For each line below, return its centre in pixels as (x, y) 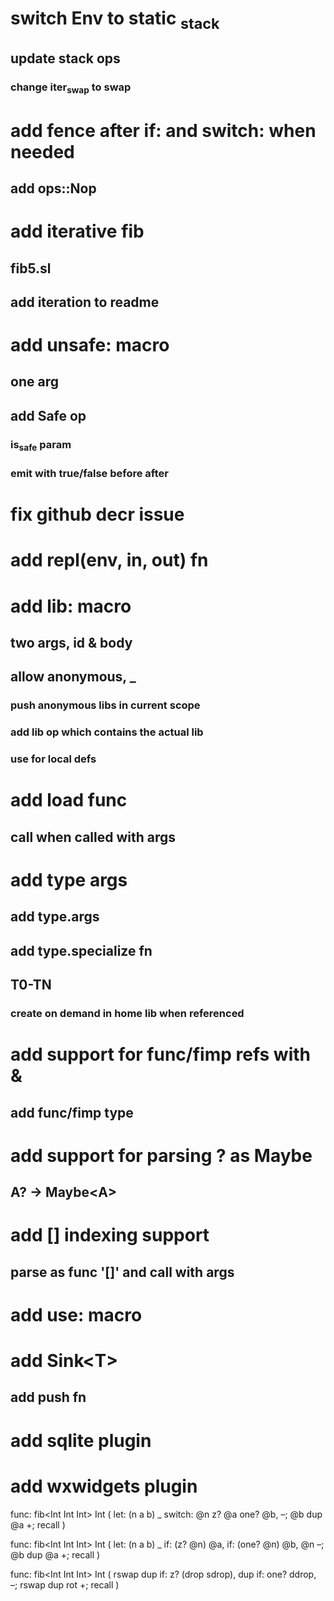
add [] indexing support (110, 1235)
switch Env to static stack (115, 20)
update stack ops (65, 58)
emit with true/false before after (89, 473)
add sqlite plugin (81, 1440)
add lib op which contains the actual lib (107, 732)
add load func (69, 800)
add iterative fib (77, 231)
